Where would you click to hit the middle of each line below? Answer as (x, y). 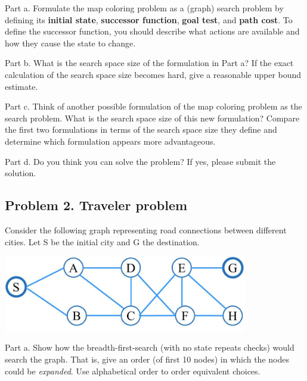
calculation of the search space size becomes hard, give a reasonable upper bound (153, 74)
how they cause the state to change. (70, 43)
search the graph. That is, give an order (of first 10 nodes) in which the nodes (147, 359)
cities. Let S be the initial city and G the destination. (102, 241)
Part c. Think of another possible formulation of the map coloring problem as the (153, 106)
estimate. (21, 86)
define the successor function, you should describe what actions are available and (152, 31)
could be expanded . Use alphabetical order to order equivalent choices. (133, 371)
